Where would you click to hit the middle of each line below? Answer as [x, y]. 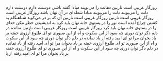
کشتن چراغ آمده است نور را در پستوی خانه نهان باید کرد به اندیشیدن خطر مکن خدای [81, 23]
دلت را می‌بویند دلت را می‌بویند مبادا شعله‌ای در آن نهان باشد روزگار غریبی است [77, 12]
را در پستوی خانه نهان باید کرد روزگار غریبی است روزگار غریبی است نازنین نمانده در [81, 28]
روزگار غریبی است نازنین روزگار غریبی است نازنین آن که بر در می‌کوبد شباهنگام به [80, 18]
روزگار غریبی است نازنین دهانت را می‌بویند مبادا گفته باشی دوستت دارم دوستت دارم [81, 7]
